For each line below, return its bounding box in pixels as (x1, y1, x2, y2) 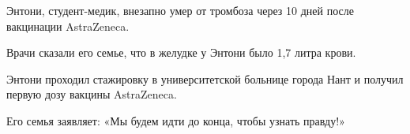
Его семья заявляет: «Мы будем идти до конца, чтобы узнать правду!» (6, 112, 345, 128)
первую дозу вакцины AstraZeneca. (6, 86, 177, 102)
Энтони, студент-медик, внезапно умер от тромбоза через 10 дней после (6, 2, 354, 18)
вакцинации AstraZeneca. (6, 17, 130, 34)
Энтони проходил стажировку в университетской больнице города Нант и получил (6, 70, 404, 87)
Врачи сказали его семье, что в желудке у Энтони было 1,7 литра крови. (6, 44, 356, 61)
